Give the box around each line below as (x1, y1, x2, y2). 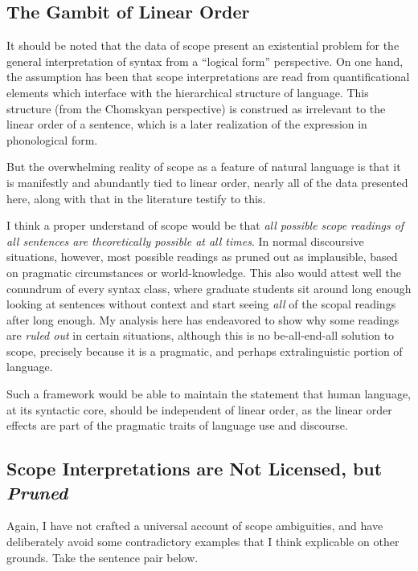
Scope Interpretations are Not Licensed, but (6, 456, 383, 481)
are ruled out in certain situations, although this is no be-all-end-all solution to (6, 327, 395, 344)
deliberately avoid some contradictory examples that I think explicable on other (6, 533, 400, 550)
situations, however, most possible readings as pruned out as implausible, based (6, 248, 398, 265)
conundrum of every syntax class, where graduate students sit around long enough (6, 279, 412, 296)
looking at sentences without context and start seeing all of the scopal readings (6, 296, 396, 312)
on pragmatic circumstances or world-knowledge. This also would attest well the (6, 263, 401, 280)
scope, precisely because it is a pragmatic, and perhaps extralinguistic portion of (6, 342, 403, 359)
